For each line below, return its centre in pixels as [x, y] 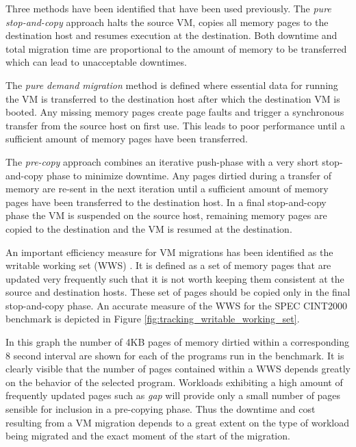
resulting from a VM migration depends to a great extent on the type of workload [178, 422]
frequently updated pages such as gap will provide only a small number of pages [173, 395]
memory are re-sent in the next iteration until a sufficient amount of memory [167, 189]
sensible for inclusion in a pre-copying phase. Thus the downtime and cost [161, 409]
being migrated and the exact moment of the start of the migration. [148, 436]
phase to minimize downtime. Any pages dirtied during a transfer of [189, 175]
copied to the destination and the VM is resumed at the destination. [149, 228]
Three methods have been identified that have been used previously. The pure [168, 8]
